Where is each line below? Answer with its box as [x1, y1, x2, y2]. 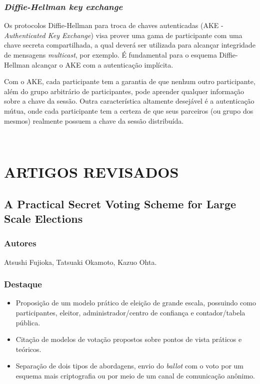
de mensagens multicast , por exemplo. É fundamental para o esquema [4, 50, 217, 60]
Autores [4, 237, 36, 249]
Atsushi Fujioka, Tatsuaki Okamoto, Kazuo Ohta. [4, 256, 157, 267]
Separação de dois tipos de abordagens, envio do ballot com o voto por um [15, 360, 244, 371]
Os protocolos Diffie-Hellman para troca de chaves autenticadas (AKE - [4, 20, 223, 31]
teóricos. [15, 343, 41, 354]
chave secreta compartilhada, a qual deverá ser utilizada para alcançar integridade [4, 40, 255, 50]
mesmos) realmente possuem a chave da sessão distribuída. [4, 115, 184, 126]
